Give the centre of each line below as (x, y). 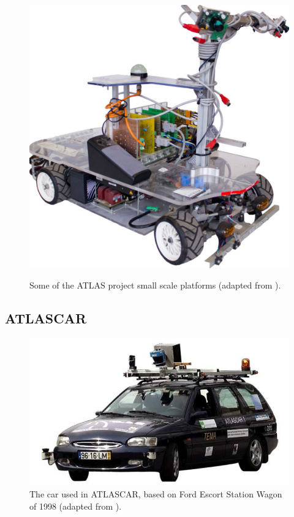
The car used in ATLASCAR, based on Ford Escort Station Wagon (156, 494)
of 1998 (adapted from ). (76, 506)
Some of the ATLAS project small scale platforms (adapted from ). (155, 285)
